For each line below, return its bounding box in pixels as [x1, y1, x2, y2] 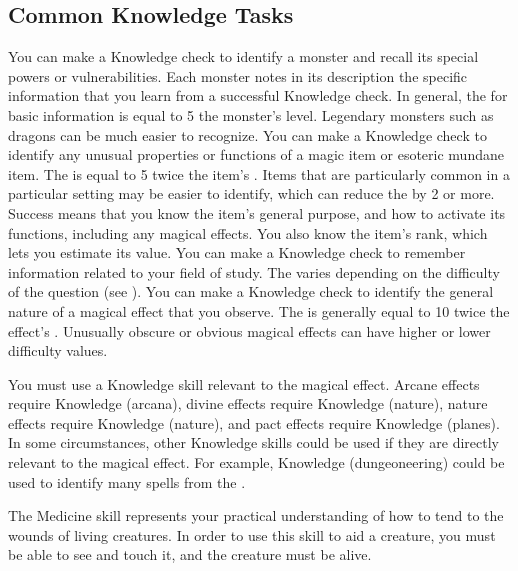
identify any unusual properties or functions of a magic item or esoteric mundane [8, 144, 504, 165]
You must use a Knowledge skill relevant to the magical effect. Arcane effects [8, 373, 480, 394]
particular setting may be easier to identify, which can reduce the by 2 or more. [8, 183, 495, 204]
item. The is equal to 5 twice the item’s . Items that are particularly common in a [8, 163, 510, 184]
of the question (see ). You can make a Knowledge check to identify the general [8, 281, 494, 302]
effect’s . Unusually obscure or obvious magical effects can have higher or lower [8, 320, 491, 341]
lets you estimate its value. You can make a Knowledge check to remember [8, 242, 466, 263]
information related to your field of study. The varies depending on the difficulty [8, 261, 500, 282]
